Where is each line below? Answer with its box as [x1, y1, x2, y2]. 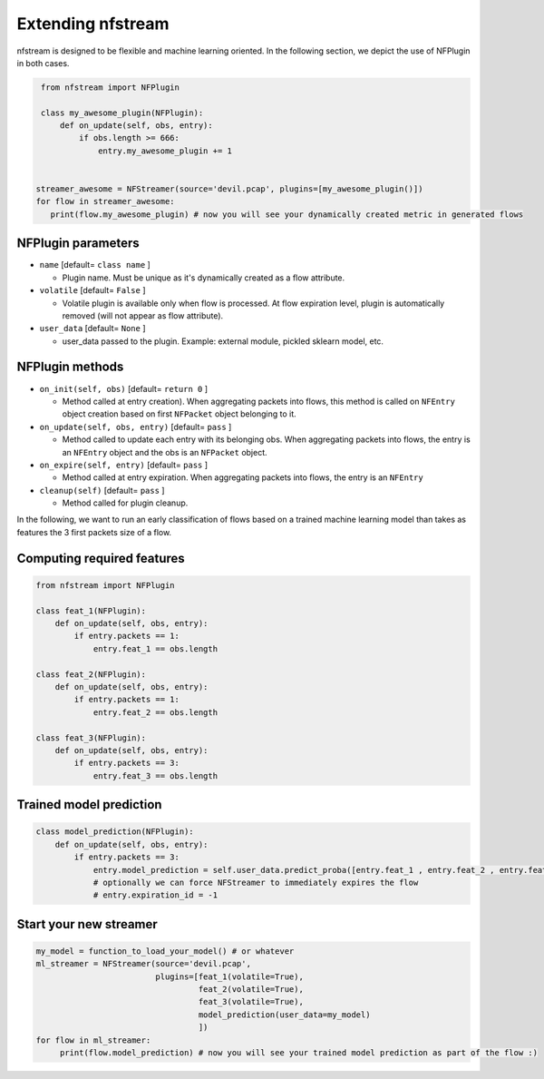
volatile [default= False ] [39, 285, 146, 296]
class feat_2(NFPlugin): [35, 669, 147, 680]
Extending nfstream [16, 14, 170, 34]
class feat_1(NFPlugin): [35, 605, 147, 616]
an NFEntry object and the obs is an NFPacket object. [62, 446, 267, 457]
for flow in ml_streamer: [35, 1035, 151, 1045]
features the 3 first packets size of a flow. [16, 526, 172, 537]
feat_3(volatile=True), [198, 996, 304, 1007]
